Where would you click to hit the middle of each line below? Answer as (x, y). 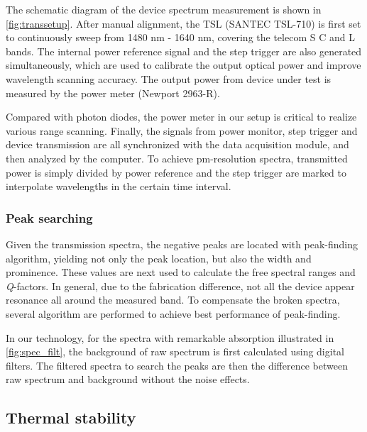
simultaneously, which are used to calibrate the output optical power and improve (183, 65)
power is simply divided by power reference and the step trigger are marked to (176, 172)
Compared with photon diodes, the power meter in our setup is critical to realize (181, 117)
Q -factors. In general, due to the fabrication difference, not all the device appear (180, 286)
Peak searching (49, 217)
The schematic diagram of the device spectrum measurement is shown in (164, 9)
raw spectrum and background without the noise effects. (128, 379)
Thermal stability (71, 417)
